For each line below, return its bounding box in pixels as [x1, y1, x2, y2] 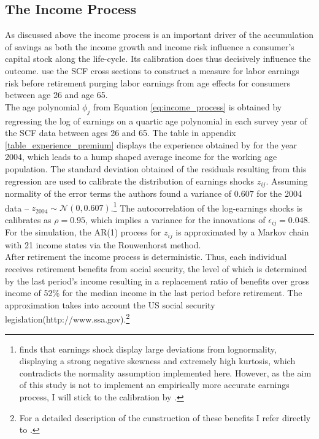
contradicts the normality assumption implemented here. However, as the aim [19, 366, 312, 379]
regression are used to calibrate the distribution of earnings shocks [5, 174, 254, 187]
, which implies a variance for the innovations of [85, 213, 266, 226]
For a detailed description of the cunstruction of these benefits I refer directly [19, 411, 311, 424]
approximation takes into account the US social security [5, 298, 215, 311]
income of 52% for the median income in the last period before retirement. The [5, 286, 302, 299]
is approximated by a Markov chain [175, 226, 309, 239]
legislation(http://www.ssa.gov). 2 [5, 311, 130, 325]
